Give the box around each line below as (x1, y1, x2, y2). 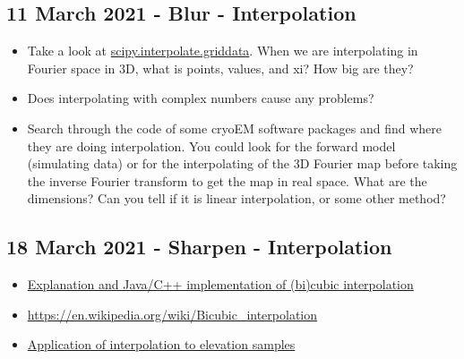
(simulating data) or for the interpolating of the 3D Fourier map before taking (27, 154, 458, 173)
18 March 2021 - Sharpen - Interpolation (6, 233, 392, 261)
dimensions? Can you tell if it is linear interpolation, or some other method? (27, 189, 446, 208)
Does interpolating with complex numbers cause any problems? (27, 89, 374, 107)
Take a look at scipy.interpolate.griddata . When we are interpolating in (27, 41, 418, 60)
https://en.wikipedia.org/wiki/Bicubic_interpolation (27, 304, 317, 323)
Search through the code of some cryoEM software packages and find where (27, 118, 443, 137)
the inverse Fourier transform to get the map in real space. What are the (27, 171, 427, 190)
